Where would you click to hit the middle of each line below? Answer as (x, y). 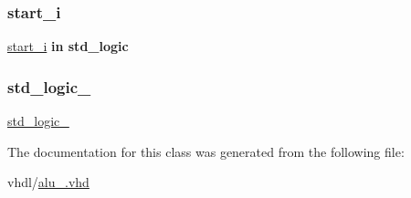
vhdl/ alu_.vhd (48, 182)
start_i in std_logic (68, 46)
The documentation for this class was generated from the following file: (206, 151)
